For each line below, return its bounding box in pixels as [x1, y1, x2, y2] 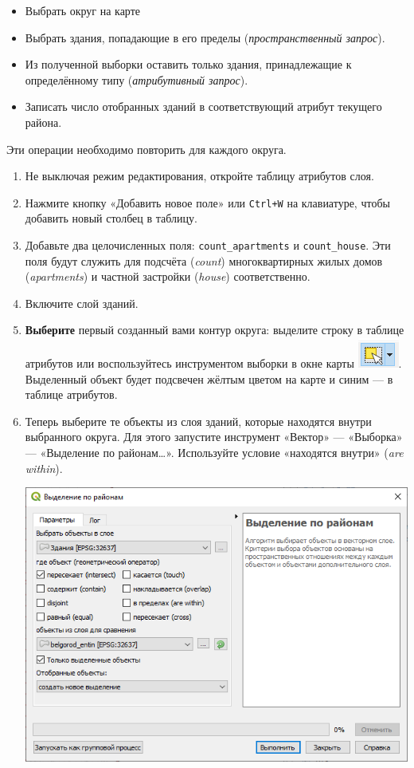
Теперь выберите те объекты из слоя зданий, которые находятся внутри [25, 412, 372, 429]
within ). [25, 459, 63, 476]
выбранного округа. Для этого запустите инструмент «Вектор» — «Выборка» [25, 428, 403, 445]
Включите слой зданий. [25, 294, 139, 311]
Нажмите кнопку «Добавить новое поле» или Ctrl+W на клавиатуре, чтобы [25, 194, 390, 211]
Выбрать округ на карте [25, 2, 141, 18]
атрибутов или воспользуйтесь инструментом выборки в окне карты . [25, 355, 402, 372]
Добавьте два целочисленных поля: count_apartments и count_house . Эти [25, 237, 391, 253]
